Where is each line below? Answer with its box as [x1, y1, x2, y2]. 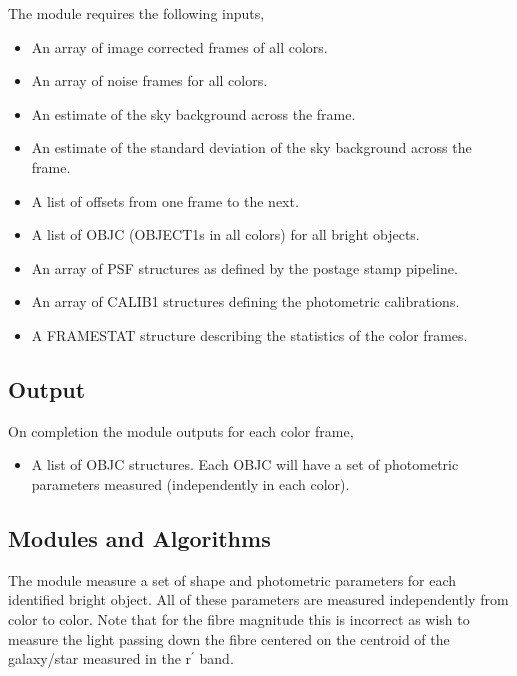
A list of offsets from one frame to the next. [31, 190, 299, 211]
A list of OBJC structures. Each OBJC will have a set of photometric [31, 454, 459, 475]
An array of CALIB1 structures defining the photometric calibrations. [31, 291, 460, 312]
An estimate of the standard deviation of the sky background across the [31, 137, 472, 158]
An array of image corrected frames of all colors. [31, 36, 328, 57]
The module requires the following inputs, [8, 3, 265, 23]
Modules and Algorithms [8, 522, 271, 553]
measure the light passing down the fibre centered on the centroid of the [8, 628, 450, 649]
